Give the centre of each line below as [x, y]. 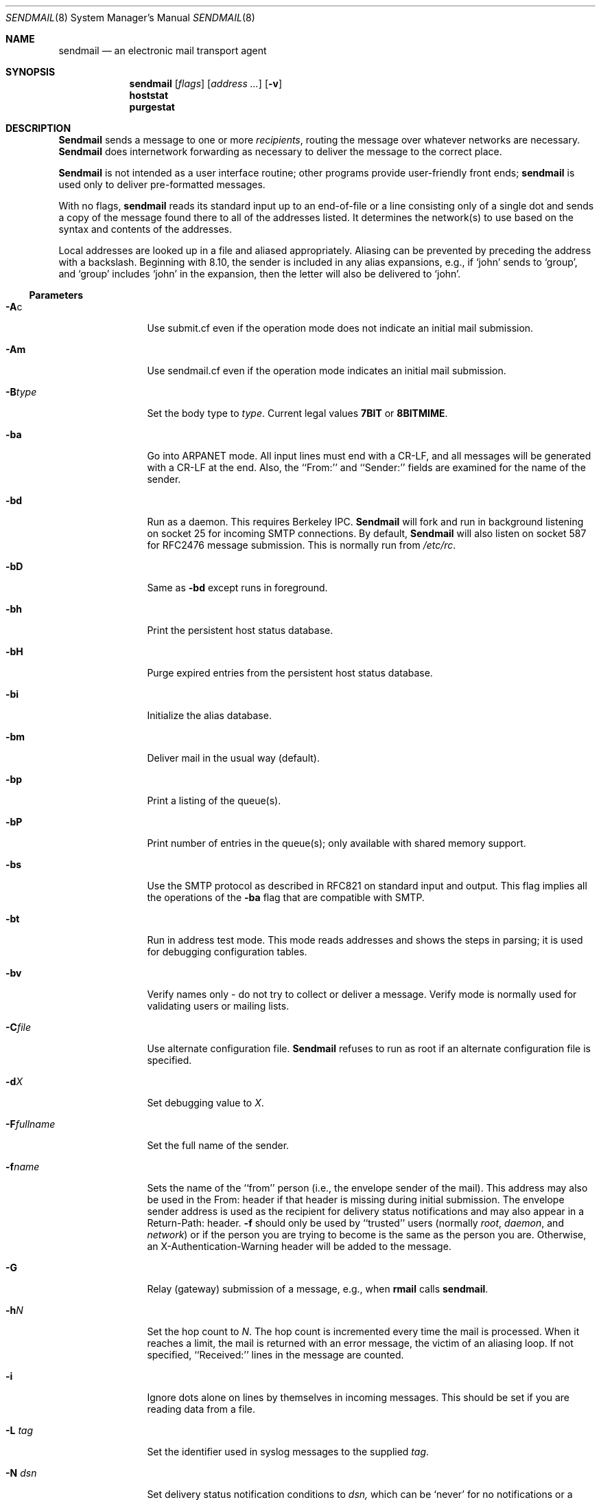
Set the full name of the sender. [218, 1145]
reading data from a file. [201, 1409]
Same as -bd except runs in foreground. [237, 588]
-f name [23, 1167]
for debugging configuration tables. [227, 952]
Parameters [56, 295]
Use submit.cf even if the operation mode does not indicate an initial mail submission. [340, 328]
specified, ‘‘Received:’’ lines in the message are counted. [275, 1355]
